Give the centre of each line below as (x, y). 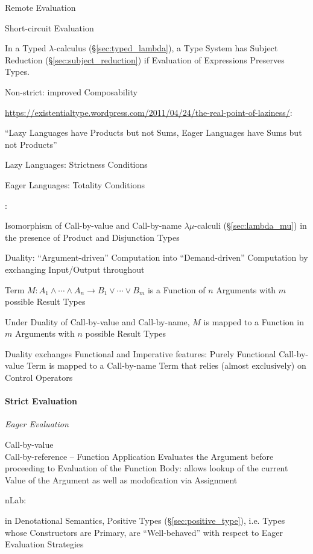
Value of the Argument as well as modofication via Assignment (121, 479)
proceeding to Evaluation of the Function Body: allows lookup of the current (147, 468)
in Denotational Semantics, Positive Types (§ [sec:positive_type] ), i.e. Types (145, 521)
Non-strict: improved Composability (71, 91)
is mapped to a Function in (254, 321)
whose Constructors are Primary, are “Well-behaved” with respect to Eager (144, 532)
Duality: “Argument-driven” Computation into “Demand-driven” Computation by (156, 257)
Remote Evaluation (40, 7)
